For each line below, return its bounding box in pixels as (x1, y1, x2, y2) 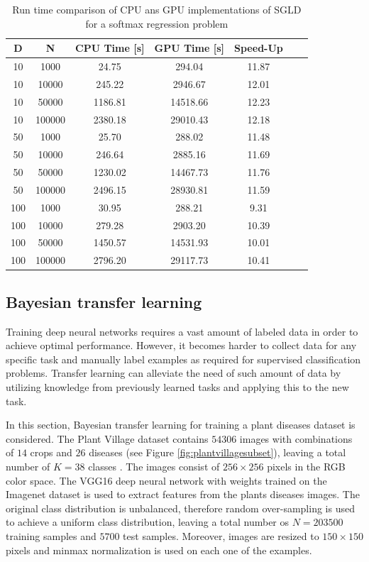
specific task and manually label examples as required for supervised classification (6, 351, 361, 366)
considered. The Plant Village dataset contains (6, 431, 209, 446)
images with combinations (239, 431, 353, 446)
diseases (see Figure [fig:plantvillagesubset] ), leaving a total (89, 445, 346, 460)
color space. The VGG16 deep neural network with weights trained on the (6, 473, 327, 487)
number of (6, 458, 50, 473)
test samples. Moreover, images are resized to (123, 528, 319, 543)
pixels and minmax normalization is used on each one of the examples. (6, 542, 312, 557)
